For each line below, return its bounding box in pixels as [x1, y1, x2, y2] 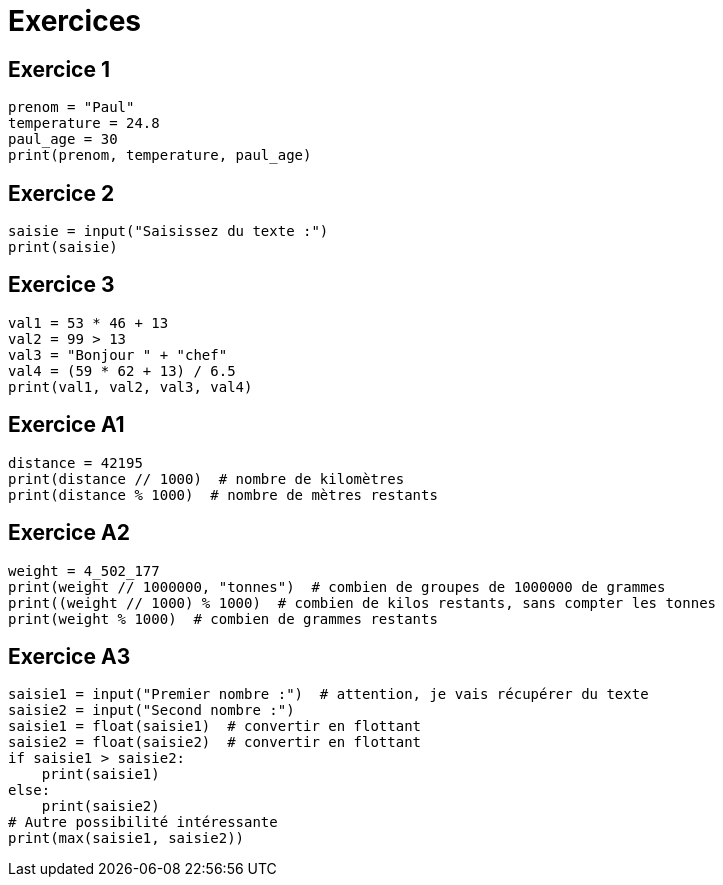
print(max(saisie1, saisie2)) [8, 830, 245, 847]
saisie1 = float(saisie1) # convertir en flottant [8, 718, 422, 735]
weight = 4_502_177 [8, 562, 160, 579]
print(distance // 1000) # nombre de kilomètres [8, 470, 405, 487]
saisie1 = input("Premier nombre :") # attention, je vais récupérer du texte [8, 686, 649, 703]
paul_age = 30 [8, 131, 118, 148]
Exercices [8, 4, 141, 38]
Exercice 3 [8, 272, 115, 298]
